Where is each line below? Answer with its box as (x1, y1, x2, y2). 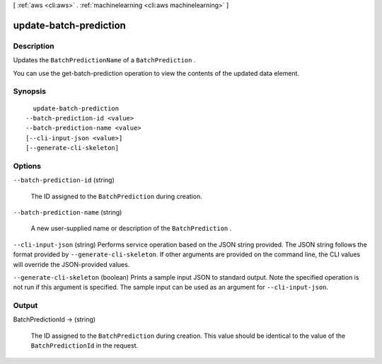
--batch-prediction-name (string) (13, 207, 122, 216)
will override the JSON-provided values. (13, 260, 130, 268)
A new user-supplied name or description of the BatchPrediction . (30, 224, 232, 233)
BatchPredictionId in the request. (30, 341, 139, 350)
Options (13, 161, 42, 171)
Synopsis (13, 86, 46, 96)
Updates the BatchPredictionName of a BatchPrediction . (13, 56, 196, 64)
